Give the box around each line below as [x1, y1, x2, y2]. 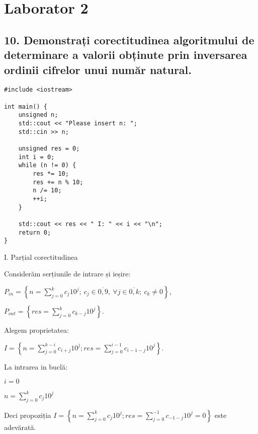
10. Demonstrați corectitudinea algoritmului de [4, 32, 254, 47]
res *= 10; [33, 170, 69, 177]
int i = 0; [18, 153, 55, 161]
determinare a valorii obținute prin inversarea [4, 47, 247, 62]
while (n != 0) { [18, 162, 76, 169]
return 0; [18, 229, 51, 236]
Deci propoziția [4, 409, 51, 420]
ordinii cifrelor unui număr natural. [4, 61, 192, 77]
